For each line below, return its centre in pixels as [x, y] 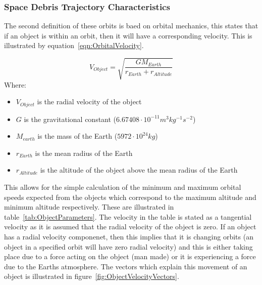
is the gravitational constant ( [70, 119]
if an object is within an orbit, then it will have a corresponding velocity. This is [128, 35]
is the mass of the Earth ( [77, 136]
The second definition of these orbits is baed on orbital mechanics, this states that [131, 26]
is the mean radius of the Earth [84, 153]
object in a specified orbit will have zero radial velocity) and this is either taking [128, 246]
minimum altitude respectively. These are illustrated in [89, 207]
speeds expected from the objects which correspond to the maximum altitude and [130, 197]
